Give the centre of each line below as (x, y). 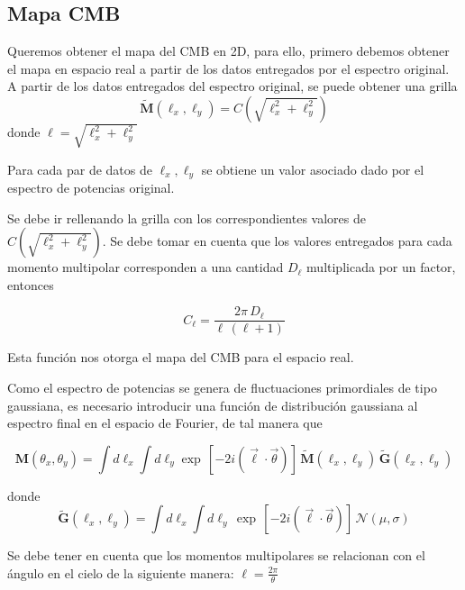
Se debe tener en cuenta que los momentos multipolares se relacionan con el (216, 555)
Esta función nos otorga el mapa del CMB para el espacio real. (181, 357)
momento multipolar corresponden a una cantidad (146, 267)
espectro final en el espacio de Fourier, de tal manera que (165, 423)
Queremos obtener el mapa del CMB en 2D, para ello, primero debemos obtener (228, 51)
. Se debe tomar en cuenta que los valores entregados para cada (277, 241)
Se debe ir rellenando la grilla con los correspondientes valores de (187, 218)
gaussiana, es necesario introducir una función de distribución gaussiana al (213, 405)
